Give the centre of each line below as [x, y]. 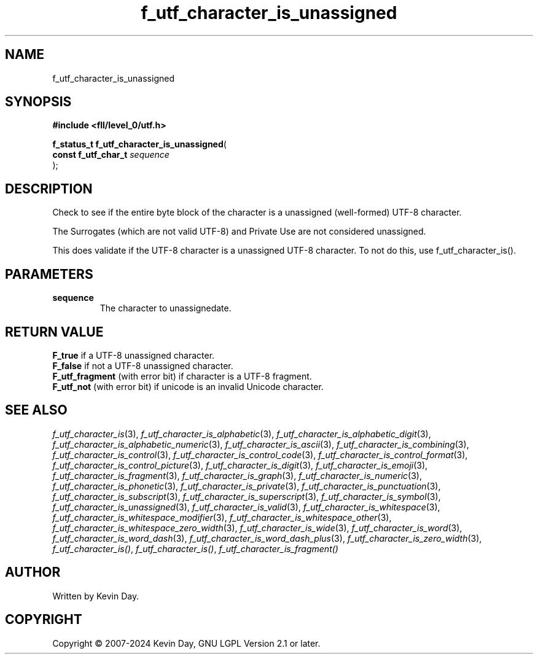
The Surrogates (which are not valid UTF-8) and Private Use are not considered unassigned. [239, 232]
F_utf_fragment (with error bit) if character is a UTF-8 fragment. [182, 376]
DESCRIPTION [49, 189]
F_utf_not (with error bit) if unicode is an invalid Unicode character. [188, 386]
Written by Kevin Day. [96, 596]
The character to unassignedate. [166, 308]
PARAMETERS [49, 274]
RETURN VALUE [54, 332]
